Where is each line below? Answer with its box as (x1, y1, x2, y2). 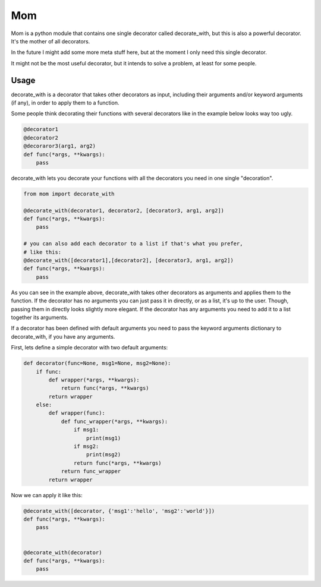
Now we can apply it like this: (11, 491, 83, 498)
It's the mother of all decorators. (11, 37, 90, 45)
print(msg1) (86, 434, 121, 441)
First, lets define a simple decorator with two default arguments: (11, 344, 168, 351)
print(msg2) (86, 452, 121, 458)
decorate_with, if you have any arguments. (11, 333, 115, 340)
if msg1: (73, 427, 99, 433)
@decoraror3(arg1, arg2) (23, 143, 96, 150)
